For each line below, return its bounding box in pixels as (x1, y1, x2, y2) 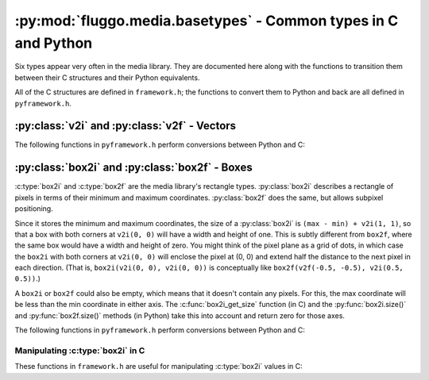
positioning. (14, 204, 53, 213)
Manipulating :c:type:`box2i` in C (14, 345, 145, 356)
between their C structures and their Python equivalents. (14, 72, 200, 83)
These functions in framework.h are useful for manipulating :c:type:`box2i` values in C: (14, 362, 303, 371)
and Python (14, 34, 93, 52)
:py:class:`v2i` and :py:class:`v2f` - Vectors (14, 119, 237, 132)
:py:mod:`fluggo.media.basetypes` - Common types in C (14, 12, 399, 29)
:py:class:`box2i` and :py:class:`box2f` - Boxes (14, 161, 253, 175)
